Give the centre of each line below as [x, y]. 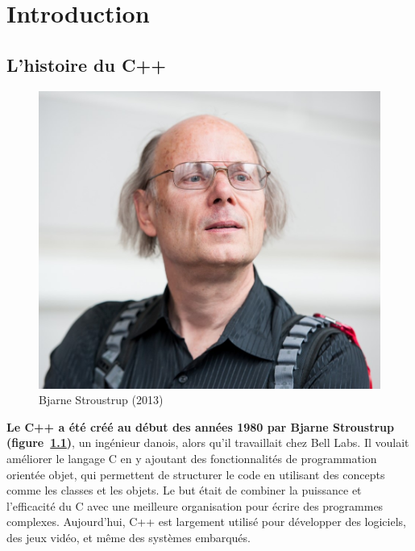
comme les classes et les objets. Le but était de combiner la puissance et [184, 490]
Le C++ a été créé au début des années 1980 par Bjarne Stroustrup [200, 426]
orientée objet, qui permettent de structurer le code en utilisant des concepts [196, 474]
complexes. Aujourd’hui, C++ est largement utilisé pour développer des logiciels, [206, 522]
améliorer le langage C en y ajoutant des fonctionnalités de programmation [192, 458]
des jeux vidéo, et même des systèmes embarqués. [129, 537]
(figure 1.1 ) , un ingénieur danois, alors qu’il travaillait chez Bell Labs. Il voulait [208, 442]
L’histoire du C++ [86, 64]
